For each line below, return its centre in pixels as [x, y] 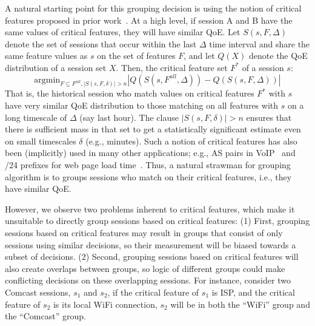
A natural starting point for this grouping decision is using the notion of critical [153, 8]
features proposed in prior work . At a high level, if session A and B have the [149, 20]
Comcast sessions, [38, 292]
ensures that [269, 117]
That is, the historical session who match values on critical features [130, 93]
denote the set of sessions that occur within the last [101, 43]
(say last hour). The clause [129, 117]
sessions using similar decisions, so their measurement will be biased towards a [151, 244]
